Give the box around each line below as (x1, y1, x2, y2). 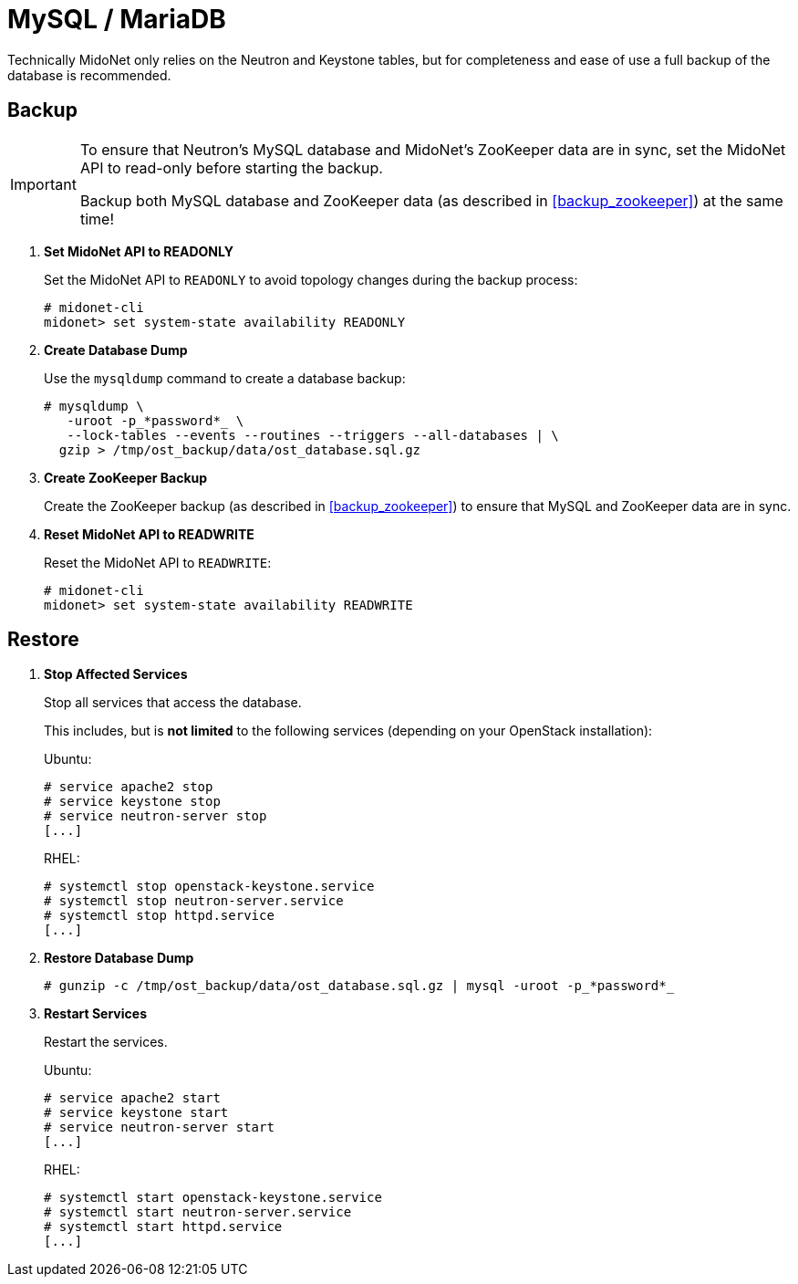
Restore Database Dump (44, 950, 194, 966)
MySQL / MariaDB (7, 4, 226, 35)
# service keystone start (44, 1105, 229, 1121)
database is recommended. (7, 67, 171, 83)
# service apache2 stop (44, 779, 213, 795)
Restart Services (44, 1006, 147, 1022)
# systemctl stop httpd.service (44, 908, 275, 924)
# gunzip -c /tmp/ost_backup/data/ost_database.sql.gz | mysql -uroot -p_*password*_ (44, 978, 675, 994)
